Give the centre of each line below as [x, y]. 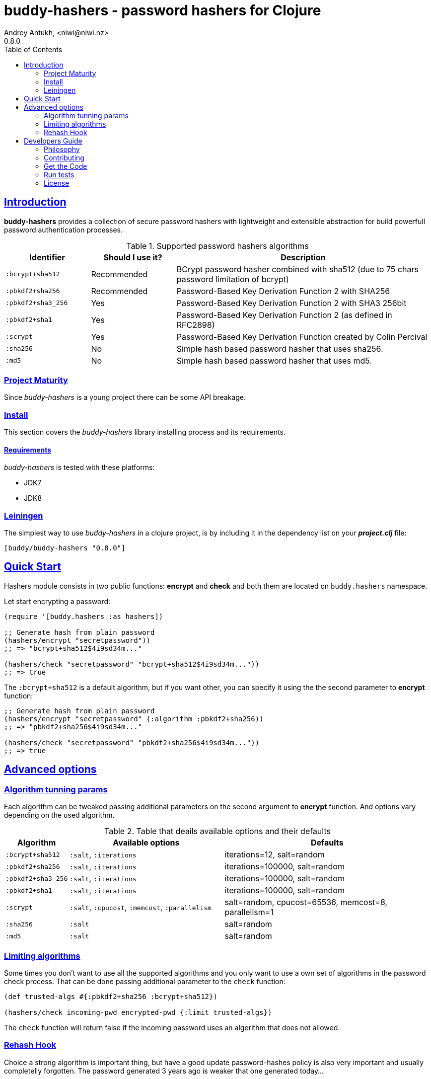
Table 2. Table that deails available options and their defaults [217, 831]
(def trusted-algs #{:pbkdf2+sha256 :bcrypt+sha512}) [111, 996]
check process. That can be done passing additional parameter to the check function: [145, 981]
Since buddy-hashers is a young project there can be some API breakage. [125, 397]
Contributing [64, 157]
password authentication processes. [63, 230]
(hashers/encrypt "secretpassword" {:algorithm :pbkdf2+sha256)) [134, 719]
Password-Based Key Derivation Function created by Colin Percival [302, 337]
